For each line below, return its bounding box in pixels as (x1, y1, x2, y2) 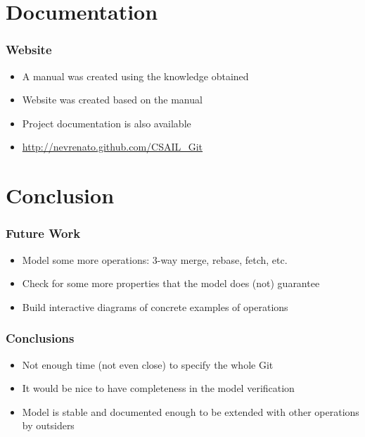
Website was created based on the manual (22, 92, 203, 107)
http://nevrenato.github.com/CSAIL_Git (22, 139, 203, 154)
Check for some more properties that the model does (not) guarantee (22, 276, 320, 291)
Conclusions (6, 329, 75, 347)
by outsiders (22, 418, 75, 433)
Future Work (6, 224, 81, 242)
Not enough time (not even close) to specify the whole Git (22, 357, 274, 372)
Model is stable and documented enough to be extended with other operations (22, 404, 359, 419)
